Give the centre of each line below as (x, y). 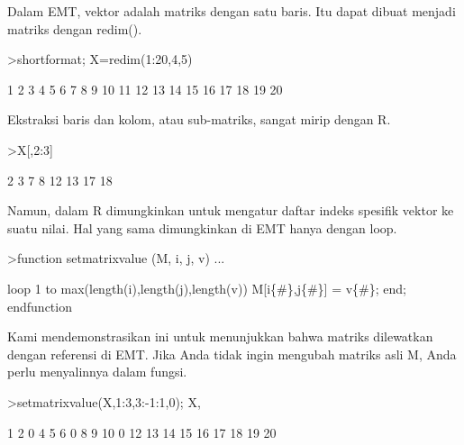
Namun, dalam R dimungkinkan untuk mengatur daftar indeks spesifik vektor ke (231, 210)
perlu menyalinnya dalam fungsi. (97, 372)
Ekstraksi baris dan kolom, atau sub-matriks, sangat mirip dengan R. (199, 119)
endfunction (40, 306)
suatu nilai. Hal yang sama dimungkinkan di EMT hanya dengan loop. (202, 227)
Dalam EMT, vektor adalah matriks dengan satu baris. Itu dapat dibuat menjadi (232, 11)
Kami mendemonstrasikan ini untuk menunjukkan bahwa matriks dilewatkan (220, 336)
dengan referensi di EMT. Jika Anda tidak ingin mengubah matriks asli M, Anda (232, 354)
